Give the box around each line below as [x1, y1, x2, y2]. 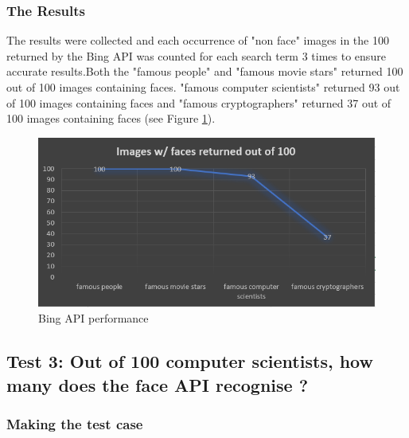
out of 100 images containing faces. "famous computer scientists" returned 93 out [6, 79, 400, 95]
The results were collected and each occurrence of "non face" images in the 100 [6, 32, 389, 49]
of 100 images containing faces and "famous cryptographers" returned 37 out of [6, 94, 391, 111]
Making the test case [6, 414, 143, 434]
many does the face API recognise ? [6, 372, 309, 397]
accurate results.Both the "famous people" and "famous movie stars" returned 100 [6, 63, 403, 80]
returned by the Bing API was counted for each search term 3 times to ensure [6, 47, 386, 64]
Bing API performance [38, 310, 149, 327]
